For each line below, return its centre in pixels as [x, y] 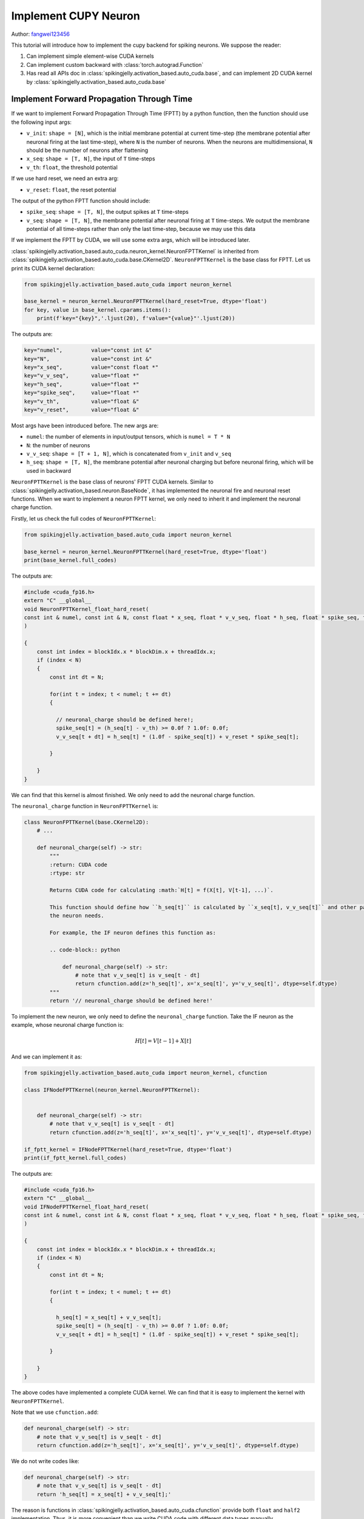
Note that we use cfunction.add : [55, 1412]
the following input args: [42, 122]
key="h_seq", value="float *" [82, 384]
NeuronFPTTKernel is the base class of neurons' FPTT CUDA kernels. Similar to [112, 482]
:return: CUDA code [78, 865]
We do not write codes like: [45, 1461]
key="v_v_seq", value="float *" [82, 376]
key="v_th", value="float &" [82, 401]
